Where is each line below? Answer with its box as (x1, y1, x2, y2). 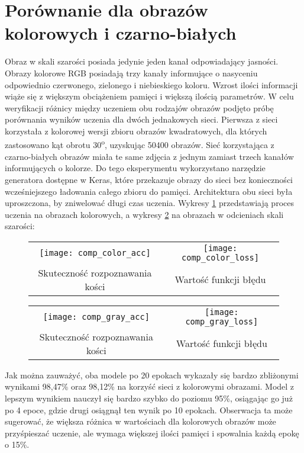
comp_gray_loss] (185, 316, 258, 326)
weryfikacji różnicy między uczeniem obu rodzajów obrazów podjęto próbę (5, 101, 274, 114)
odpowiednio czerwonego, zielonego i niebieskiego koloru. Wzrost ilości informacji (5, 78, 298, 91)
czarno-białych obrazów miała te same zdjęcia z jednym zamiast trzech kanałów (5, 150, 294, 162)
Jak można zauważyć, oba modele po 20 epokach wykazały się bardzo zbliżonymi (5, 368, 299, 381)
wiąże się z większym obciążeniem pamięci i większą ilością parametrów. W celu (5, 90, 294, 102)
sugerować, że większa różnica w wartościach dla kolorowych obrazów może (5, 415, 276, 428)
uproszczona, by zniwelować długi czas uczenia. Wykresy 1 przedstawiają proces (5, 197, 294, 209)
